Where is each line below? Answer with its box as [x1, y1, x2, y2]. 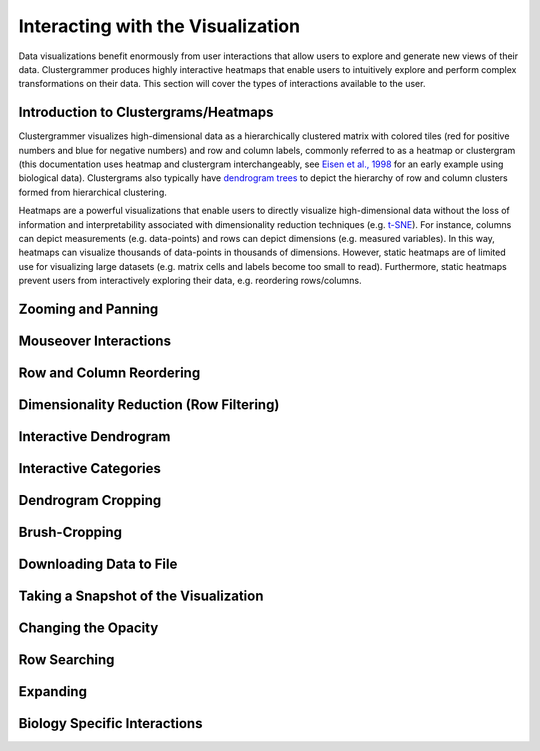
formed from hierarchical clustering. [18, 186, 167, 198]
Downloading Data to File [18, 556, 178, 573]
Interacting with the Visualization [18, 15, 300, 37]
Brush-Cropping [18, 524, 123, 541]
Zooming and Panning [18, 300, 159, 317]
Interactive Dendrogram [18, 428, 171, 445]
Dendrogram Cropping [18, 492, 162, 509]
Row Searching [18, 651, 115, 669]
